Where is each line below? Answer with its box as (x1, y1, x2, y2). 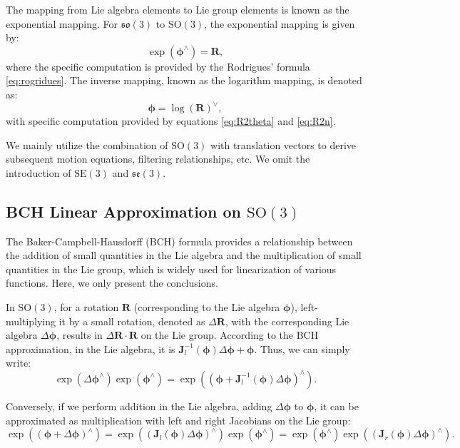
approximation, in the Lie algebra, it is (6, 341, 175, 356)
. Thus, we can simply (254, 341, 350, 356)
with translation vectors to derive (210, 137, 357, 152)
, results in (56, 327, 103, 342)
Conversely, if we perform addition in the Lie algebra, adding (6, 398, 272, 413)
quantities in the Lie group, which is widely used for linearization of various (6, 261, 337, 276)
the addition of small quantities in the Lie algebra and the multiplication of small (6, 248, 362, 263)
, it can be (314, 398, 359, 413)
